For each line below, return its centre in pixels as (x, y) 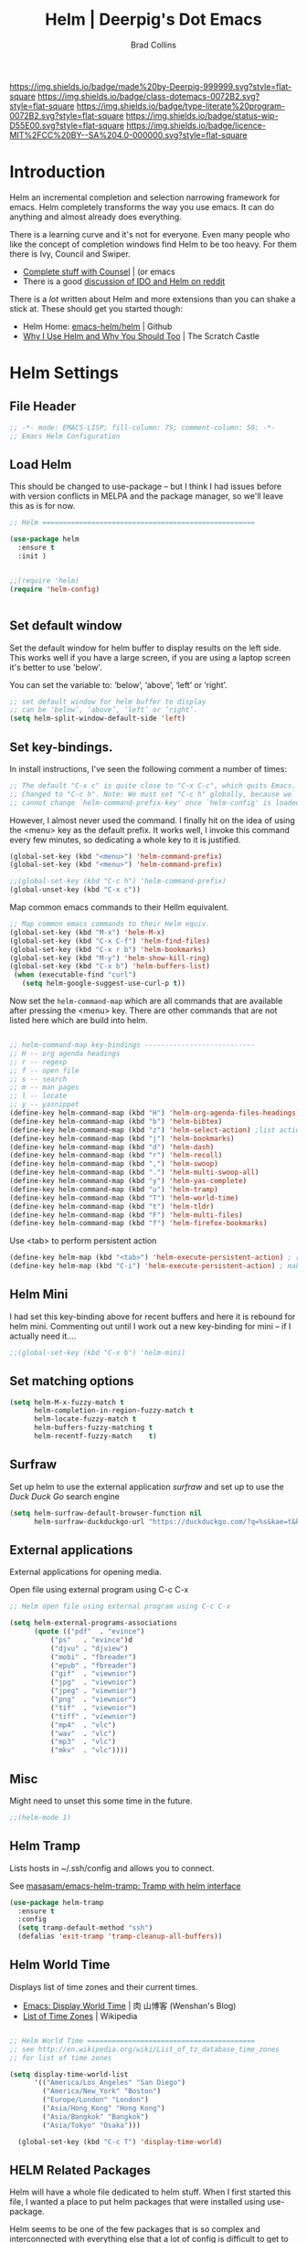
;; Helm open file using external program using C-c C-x (120, 1607)
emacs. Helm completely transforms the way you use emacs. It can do (142, 206)
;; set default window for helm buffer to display (108, 702)
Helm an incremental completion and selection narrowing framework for (145, 197)
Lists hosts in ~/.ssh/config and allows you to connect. (112, 1867)
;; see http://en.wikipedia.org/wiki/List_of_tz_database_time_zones (145, 2049)
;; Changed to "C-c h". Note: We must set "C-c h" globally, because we (151, 794)
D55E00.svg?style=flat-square (67, 125)
